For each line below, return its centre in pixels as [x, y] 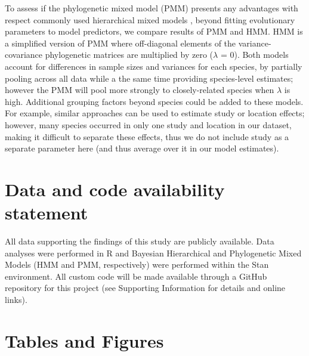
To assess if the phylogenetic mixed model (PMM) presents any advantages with [152, 8]
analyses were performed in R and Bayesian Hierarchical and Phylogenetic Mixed [153, 253]
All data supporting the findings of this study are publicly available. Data [140, 241]
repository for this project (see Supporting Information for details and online [145, 288]
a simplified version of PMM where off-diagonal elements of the [120, 43]
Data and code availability [115, 189]
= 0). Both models [254, 55]
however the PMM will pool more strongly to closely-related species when [140, 90]
